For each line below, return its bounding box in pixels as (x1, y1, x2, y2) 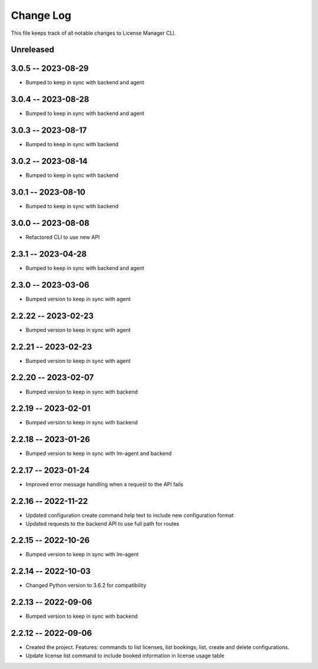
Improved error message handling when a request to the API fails (25, 481, 184, 488)
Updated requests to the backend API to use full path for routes (25, 520, 180, 527)
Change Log (11, 9, 72, 22)
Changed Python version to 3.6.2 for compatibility (25, 582, 147, 589)
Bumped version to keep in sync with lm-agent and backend (25, 450, 172, 457)
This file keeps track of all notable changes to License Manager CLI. (11, 29, 176, 37)
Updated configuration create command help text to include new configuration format (25, 512, 234, 519)
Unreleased (11, 45, 55, 55)
